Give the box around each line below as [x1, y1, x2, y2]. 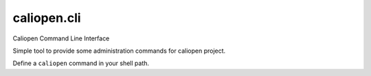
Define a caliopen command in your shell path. [12, 59, 150, 68]
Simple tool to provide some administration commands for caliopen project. [12, 47, 226, 55]
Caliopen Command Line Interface [12, 34, 110, 42]
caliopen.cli [12, 10, 82, 25]
